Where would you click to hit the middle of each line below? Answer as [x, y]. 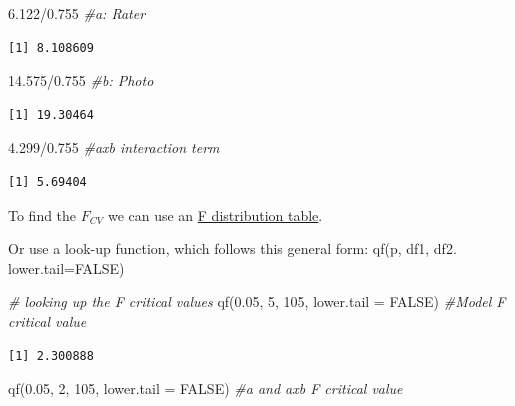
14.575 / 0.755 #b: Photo [81, 80]
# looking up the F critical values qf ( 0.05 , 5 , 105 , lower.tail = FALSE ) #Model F [257, 301]
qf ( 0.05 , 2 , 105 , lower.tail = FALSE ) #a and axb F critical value [205, 388]
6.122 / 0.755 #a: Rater [77, 13]
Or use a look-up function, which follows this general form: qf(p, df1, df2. [232, 248]
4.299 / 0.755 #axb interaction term [114, 147]
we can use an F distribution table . [215, 214]
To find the [42, 214]
